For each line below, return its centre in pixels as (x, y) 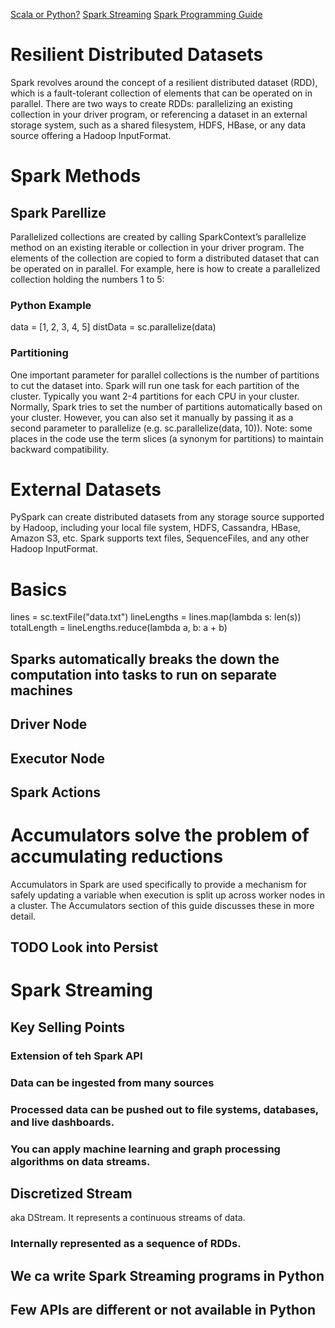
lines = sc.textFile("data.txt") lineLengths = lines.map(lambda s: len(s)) (156, 617)
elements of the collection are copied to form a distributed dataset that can (165, 258)
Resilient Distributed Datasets (137, 55)
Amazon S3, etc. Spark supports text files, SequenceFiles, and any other (160, 538)
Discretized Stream (71, 1193)
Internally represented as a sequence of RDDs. (126, 1244)
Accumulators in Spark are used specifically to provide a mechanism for (158, 884)
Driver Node (49, 724)
